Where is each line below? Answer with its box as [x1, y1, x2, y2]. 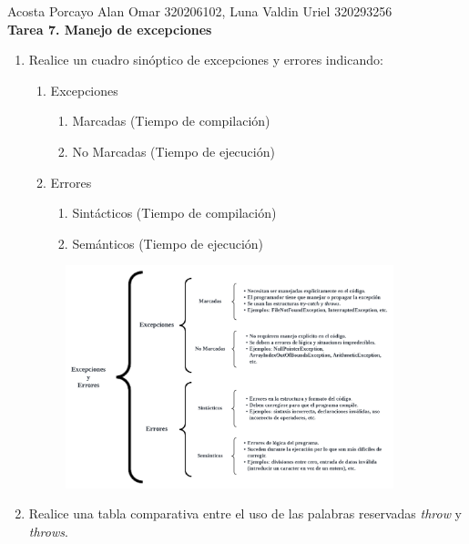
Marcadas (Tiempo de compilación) [72, 111, 270, 130]
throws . [28, 521, 68, 540]
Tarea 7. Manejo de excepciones [7, 19, 212, 38]
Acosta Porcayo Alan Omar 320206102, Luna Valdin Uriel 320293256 [7, 2, 393, 20]
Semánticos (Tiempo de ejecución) [72, 233, 264, 252]
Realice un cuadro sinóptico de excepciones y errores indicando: [28, 50, 383, 69]
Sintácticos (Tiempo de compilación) [72, 203, 277, 222]
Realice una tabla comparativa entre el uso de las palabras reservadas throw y [28, 504, 462, 523]
